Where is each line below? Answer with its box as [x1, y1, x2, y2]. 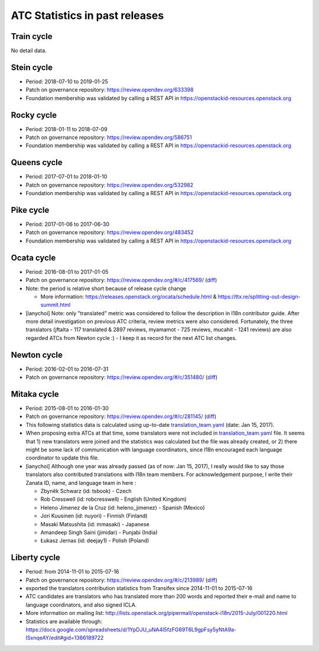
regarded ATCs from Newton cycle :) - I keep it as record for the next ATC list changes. [25, 334, 237, 341]
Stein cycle [11, 62, 53, 72]
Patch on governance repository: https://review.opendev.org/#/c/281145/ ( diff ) [25, 413, 217, 420]
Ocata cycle [11, 252, 56, 263]
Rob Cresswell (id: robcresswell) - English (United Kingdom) [40, 495, 187, 503]
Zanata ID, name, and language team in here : [25, 479, 136, 486]
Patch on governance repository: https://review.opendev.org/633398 [25, 86, 194, 93]
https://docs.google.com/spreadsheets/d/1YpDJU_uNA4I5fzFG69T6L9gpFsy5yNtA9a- [25, 626, 237, 633]
